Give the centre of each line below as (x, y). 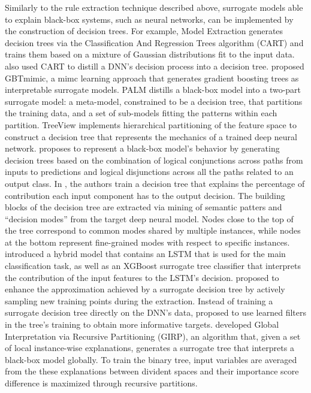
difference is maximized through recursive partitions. (101, 383)
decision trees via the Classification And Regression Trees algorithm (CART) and (154, 42)
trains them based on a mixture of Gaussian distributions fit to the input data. (150, 54)
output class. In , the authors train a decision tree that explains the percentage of (155, 183)
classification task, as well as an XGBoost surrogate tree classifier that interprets (153, 266)
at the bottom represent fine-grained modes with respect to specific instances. (147, 242)
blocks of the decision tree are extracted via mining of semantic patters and (144, 207)
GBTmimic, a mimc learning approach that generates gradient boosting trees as (152, 78)
